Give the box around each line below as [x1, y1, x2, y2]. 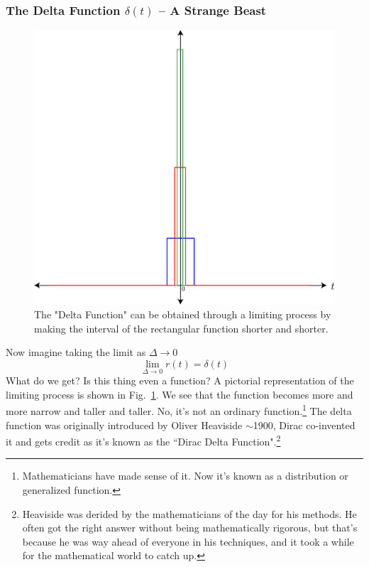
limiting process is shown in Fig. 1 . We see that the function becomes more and [6, 387, 353, 401]
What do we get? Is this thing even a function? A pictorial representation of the [6, 373, 354, 388]
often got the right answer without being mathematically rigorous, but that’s [22, 520, 358, 535]
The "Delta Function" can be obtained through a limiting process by [34, 307, 331, 322]
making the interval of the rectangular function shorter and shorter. [34, 320, 329, 335]
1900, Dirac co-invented [253, 417, 356, 432]
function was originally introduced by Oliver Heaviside [6, 417, 243, 432]
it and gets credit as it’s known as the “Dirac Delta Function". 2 [6, 432, 281, 448]
